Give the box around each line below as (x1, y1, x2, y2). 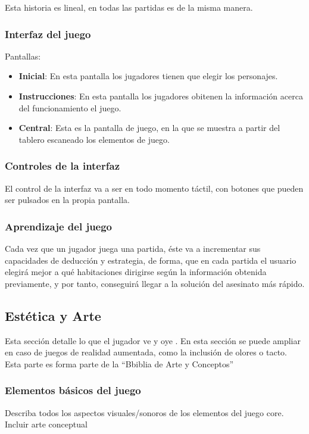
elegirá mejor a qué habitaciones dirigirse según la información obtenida (5, 266, 267, 278)
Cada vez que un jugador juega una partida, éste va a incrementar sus (5, 242, 261, 254)
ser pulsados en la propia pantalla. (5, 193, 130, 206)
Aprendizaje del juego (5, 218, 113, 233)
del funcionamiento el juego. (18, 101, 121, 114)
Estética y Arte (5, 306, 101, 324)
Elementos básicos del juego (5, 383, 141, 398)
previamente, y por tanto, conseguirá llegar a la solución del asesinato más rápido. (5, 277, 305, 289)
